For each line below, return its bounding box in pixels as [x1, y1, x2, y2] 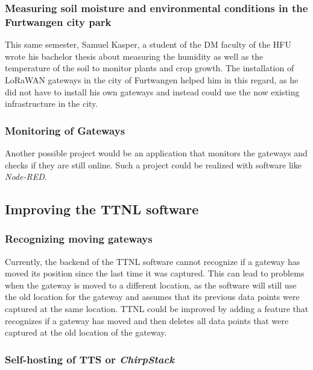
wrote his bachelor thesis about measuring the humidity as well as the [5, 49, 264, 62]
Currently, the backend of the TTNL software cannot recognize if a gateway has [5, 255, 300, 267]
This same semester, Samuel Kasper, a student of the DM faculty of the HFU [5, 38, 291, 51]
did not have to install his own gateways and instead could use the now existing [5, 85, 300, 98]
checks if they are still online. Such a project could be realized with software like [5, 158, 302, 171]
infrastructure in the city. [5, 97, 98, 110]
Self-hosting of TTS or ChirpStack [5, 351, 174, 366]
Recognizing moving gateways [5, 231, 153, 246]
